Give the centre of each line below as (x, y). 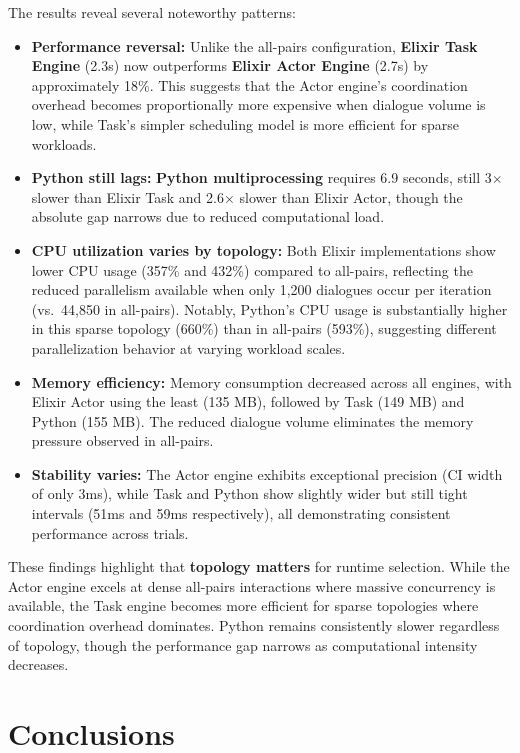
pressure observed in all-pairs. (122, 440)
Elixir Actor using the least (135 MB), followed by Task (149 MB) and (248, 401)
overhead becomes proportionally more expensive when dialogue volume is (258, 104)
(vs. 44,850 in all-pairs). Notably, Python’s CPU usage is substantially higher (269, 308)
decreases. (38, 664)
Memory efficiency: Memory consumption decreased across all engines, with (271, 381)
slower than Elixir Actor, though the (351, 196)
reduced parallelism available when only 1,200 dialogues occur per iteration (261, 289)
